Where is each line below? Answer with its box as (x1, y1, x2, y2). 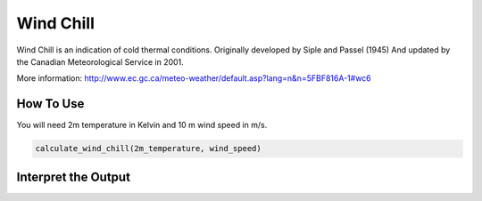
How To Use (16, 96, 85, 111)
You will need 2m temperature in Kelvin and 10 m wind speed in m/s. (16, 120, 268, 131)
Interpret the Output (16, 169, 131, 184)
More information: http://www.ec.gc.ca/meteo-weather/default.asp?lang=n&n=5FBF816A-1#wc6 (16, 73, 372, 84)
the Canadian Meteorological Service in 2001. (16, 56, 185, 67)
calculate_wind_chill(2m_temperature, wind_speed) (35, 143, 262, 154)
